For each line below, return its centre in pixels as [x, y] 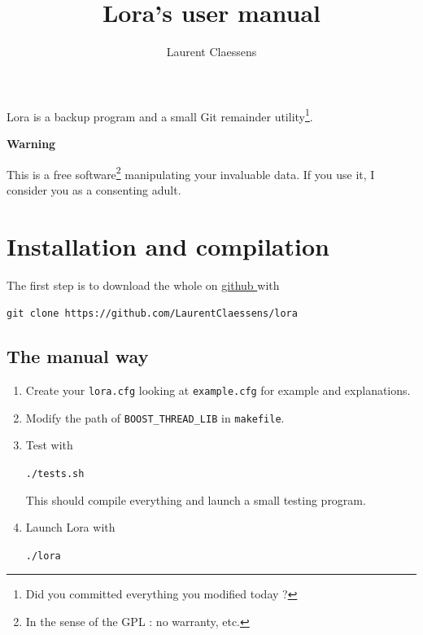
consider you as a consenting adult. [94, 189]
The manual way [78, 356]
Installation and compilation [168, 245]
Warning [31, 143]
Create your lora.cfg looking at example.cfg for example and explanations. [218, 390]
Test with [49, 445]
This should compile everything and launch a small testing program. [196, 499]
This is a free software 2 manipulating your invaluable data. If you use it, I [191, 173]
